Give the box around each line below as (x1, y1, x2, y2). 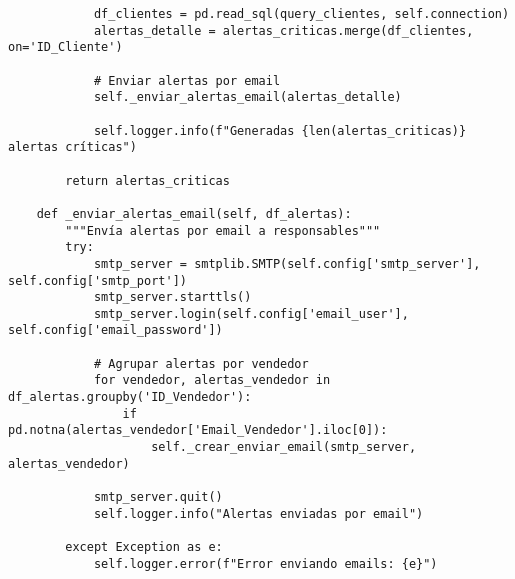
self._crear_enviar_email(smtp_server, (151, 440, 417, 455)
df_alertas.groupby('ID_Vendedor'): (8, 390, 252, 405)
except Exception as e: (65, 540, 223, 554)
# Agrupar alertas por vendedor (93, 356, 309, 371)
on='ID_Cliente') (8, 40, 123, 55)
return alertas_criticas (65, 173, 230, 188)
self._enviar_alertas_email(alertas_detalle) (93, 90, 402, 105)
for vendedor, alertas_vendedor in (93, 373, 331, 388)
